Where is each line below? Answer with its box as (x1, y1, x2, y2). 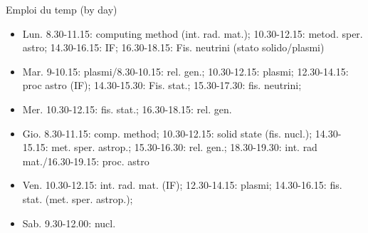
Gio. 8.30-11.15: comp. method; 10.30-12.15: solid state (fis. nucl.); (22, 125, 312, 140)
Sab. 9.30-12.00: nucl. (22, 215, 116, 230)
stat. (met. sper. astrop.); (22, 191, 133, 206)
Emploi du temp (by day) (6, 2, 117, 16)
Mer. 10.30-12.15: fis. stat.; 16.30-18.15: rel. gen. (22, 101, 232, 116)
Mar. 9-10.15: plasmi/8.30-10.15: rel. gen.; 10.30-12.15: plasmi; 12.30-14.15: (22, 63, 349, 78)
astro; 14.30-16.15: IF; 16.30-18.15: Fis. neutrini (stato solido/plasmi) (22, 40, 325, 55)
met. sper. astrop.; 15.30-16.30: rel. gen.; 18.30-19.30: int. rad (51, 140, 317, 155)
